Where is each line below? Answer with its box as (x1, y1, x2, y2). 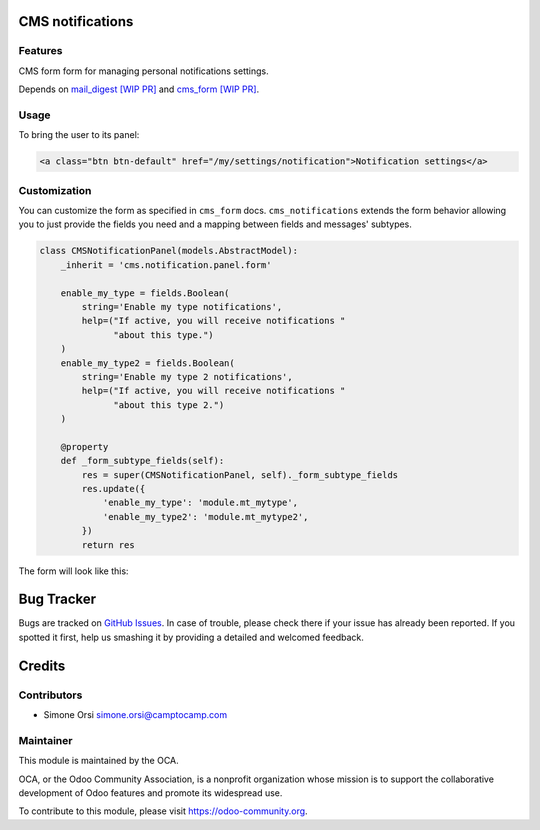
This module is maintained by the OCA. (18, 755, 179, 767)
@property (60, 441, 109, 452)
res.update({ (81, 483, 146, 495)
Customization (18, 183, 92, 197)
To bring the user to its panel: (18, 129, 140, 141)
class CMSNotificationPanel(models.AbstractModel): (39, 245, 299, 257)
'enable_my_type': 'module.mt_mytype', (102, 497, 299, 509)
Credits (18, 657, 66, 674)
